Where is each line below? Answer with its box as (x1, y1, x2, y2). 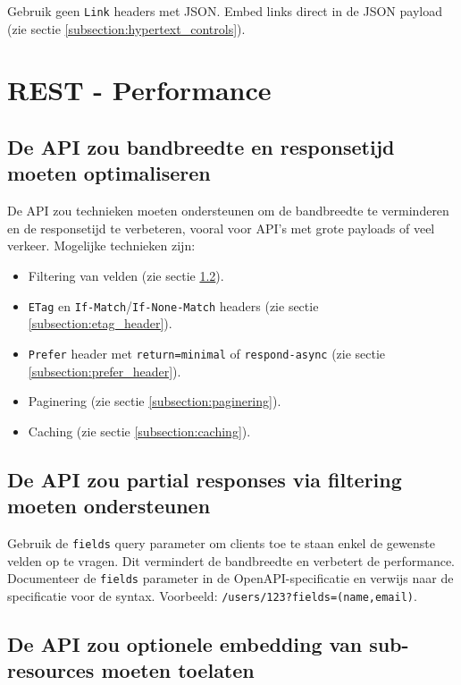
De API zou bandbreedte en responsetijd (7, 133, 395, 161)
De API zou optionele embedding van (7, 630, 363, 657)
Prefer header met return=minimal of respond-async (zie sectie (28, 343, 386, 362)
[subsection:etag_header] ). (28, 314, 172, 333)
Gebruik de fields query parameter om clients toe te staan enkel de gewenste (7, 533, 435, 552)
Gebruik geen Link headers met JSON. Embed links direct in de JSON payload (7, 2, 442, 20)
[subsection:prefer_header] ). (28, 361, 181, 380)
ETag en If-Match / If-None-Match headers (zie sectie (28, 296, 319, 315)
